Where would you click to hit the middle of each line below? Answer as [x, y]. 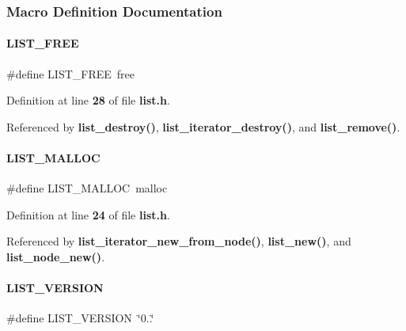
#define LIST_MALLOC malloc [87, 188]
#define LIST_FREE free [71, 73]
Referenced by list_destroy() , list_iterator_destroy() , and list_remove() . [203, 126]
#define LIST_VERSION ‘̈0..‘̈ [80, 318]
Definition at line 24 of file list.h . [88, 214]
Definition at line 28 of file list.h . [88, 100]
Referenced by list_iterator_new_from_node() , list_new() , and [179, 241]
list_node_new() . [56, 257]
